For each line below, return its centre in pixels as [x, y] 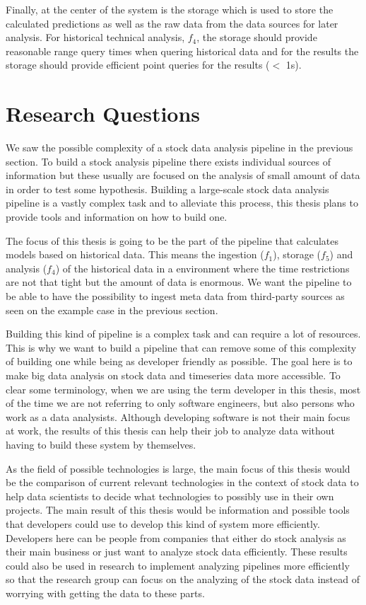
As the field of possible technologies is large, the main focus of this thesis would [178, 468]
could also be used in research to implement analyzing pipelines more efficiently [178, 565]
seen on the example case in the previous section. [112, 310]
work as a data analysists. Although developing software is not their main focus [178, 416]
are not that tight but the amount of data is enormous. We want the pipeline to [179, 282]
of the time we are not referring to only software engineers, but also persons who [180, 403]
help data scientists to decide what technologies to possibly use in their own [170, 496]
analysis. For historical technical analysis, [95, 37]
